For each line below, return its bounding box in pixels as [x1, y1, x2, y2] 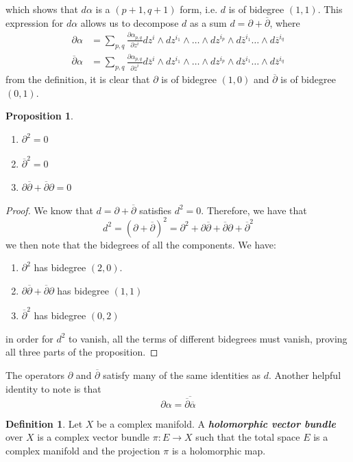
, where [269, 15, 300, 30]
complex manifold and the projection [5, 443, 160, 457]
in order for [5, 331, 53, 345]
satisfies [139, 203, 172, 217]
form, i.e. [180, 2, 218, 16]
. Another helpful [268, 367, 341, 382]
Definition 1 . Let [5, 416, 83, 430]
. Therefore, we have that [201, 203, 307, 217]
